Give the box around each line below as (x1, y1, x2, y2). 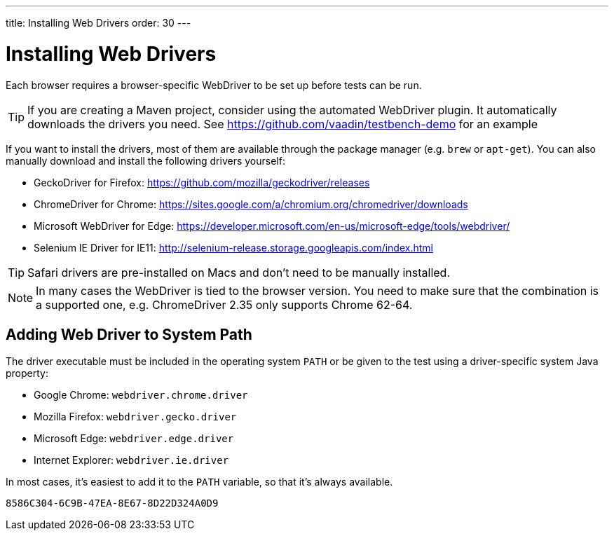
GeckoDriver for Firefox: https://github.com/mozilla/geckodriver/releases (34, 176, 370, 188)
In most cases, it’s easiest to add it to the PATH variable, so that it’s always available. (6, 476, 393, 488)
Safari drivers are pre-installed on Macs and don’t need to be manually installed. (27, 265, 450, 280)
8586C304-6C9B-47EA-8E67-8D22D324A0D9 (6, 497, 219, 509)
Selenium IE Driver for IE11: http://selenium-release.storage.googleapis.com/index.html (34, 241, 433, 254)
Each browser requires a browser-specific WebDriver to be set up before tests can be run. (6, 78, 422, 91)
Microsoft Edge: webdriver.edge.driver (34, 432, 234, 445)
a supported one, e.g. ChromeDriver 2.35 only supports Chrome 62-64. (36, 297, 413, 312)
